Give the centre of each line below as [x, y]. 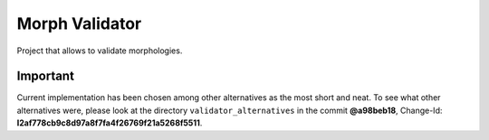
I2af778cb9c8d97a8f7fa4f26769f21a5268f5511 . [110, 123]
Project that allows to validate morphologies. [100, 51]
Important [45, 76]
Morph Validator [79, 23]
